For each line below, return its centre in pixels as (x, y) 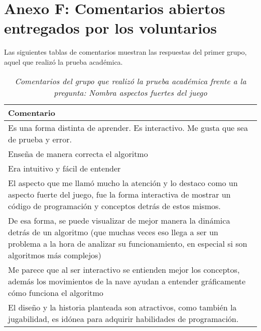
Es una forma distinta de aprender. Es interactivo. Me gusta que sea (128, 127)
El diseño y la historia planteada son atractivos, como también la (122, 307)
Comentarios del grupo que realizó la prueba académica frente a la (130, 81)
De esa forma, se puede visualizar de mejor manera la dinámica (119, 220)
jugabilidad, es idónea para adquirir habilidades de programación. (123, 318)
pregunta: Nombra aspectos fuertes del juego (130, 92)
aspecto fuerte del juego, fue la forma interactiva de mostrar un (119, 194)
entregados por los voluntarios (111, 28)
